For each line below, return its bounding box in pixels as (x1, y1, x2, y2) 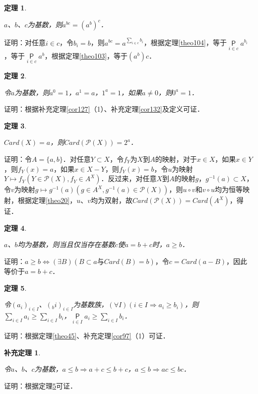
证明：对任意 (4, 37, 46, 48)
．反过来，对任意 (101, 173, 157, 184)
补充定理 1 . (4, 347, 41, 357)
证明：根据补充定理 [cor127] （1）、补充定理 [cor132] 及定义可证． (4, 104, 204, 114)
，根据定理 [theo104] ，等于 (143, 37, 227, 48)
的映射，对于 (155, 153, 197, 164)
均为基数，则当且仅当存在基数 (17, 239, 115, 250)
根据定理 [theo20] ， (17, 195, 77, 205)
